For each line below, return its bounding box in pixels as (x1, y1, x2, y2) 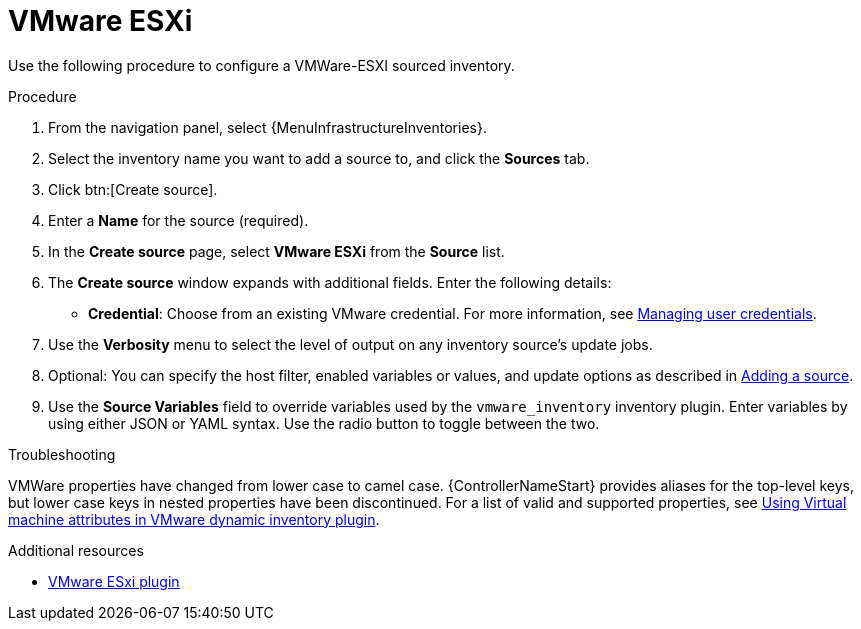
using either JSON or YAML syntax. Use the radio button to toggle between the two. (48, 414, 600, 432)
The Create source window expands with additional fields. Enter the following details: (48, 273, 612, 291)
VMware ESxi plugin (48, 572, 180, 590)
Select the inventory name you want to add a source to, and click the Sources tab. (48, 149, 590, 167)
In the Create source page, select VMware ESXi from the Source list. (48, 242, 505, 260)
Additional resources (8, 541, 144, 559)
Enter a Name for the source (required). (48, 211, 309, 229)
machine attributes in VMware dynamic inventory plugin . (8, 510, 380, 528)
